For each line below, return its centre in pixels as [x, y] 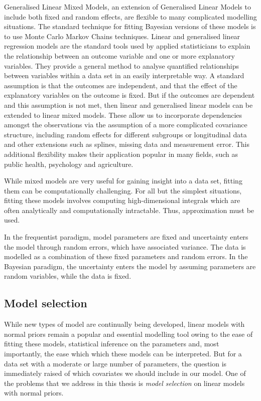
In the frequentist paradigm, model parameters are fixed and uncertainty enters [126, 237]
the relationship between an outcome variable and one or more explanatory [119, 55]
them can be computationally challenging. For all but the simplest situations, [123, 190]
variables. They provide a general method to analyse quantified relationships [121, 65]
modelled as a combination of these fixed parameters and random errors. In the [126, 256]
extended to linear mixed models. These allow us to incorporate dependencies [123, 115]
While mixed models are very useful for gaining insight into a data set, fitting [123, 181]
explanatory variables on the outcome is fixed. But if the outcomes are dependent [129, 95]
